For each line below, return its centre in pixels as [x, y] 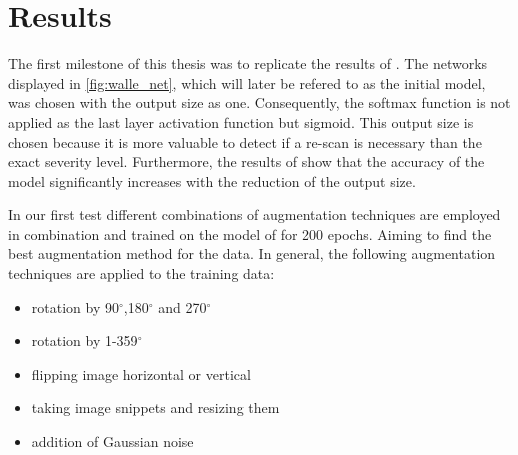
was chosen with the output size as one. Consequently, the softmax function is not [259, 102]
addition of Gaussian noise [112, 441]
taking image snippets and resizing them [155, 407]
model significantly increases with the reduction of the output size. [212, 180]
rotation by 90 [75, 306]
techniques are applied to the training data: [141, 273]
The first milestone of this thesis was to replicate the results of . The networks [248, 63]
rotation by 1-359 [84, 340]
